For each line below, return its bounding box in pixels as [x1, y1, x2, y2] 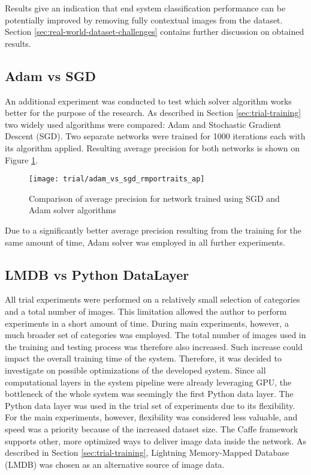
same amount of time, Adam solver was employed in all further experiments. [5, 235, 285, 248]
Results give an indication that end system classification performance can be [5, 2, 286, 14]
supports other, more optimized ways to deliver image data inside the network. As [5, 434, 306, 447]
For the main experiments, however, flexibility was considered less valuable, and [5, 411, 298, 423]
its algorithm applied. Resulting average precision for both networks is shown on [5, 141, 300, 154]
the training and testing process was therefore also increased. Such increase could [5, 340, 303, 352]
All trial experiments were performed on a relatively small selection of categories [5, 293, 300, 306]
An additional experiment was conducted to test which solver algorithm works [5, 94, 292, 107]
